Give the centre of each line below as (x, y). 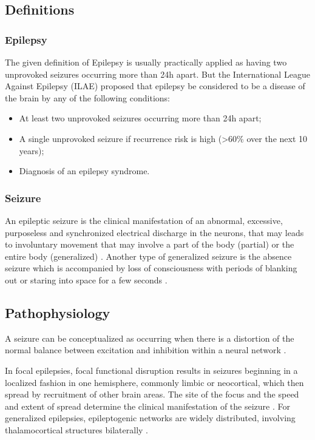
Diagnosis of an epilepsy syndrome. (84, 171)
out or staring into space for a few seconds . (86, 279)
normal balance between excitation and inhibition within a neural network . (146, 350)
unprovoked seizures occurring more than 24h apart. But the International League (157, 74)
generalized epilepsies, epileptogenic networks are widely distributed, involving (150, 418)
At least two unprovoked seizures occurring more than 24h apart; (140, 118)
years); (32, 150)
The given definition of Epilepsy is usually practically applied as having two (146, 62)
